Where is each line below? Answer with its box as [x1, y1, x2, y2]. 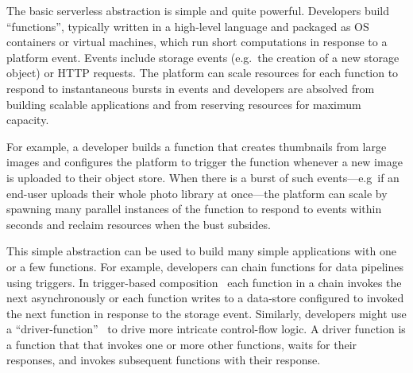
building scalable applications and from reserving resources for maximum [6, 95, 361, 112]
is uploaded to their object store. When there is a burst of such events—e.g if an [6, 169, 399, 185]
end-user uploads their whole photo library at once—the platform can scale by [6, 185, 388, 201]
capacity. [6, 111, 49, 128]
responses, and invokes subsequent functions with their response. [6, 352, 321, 368]
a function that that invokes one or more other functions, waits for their [6, 336, 357, 352]
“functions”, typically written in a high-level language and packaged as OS [6, 17, 369, 34]
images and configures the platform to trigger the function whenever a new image [6, 153, 403, 170]
